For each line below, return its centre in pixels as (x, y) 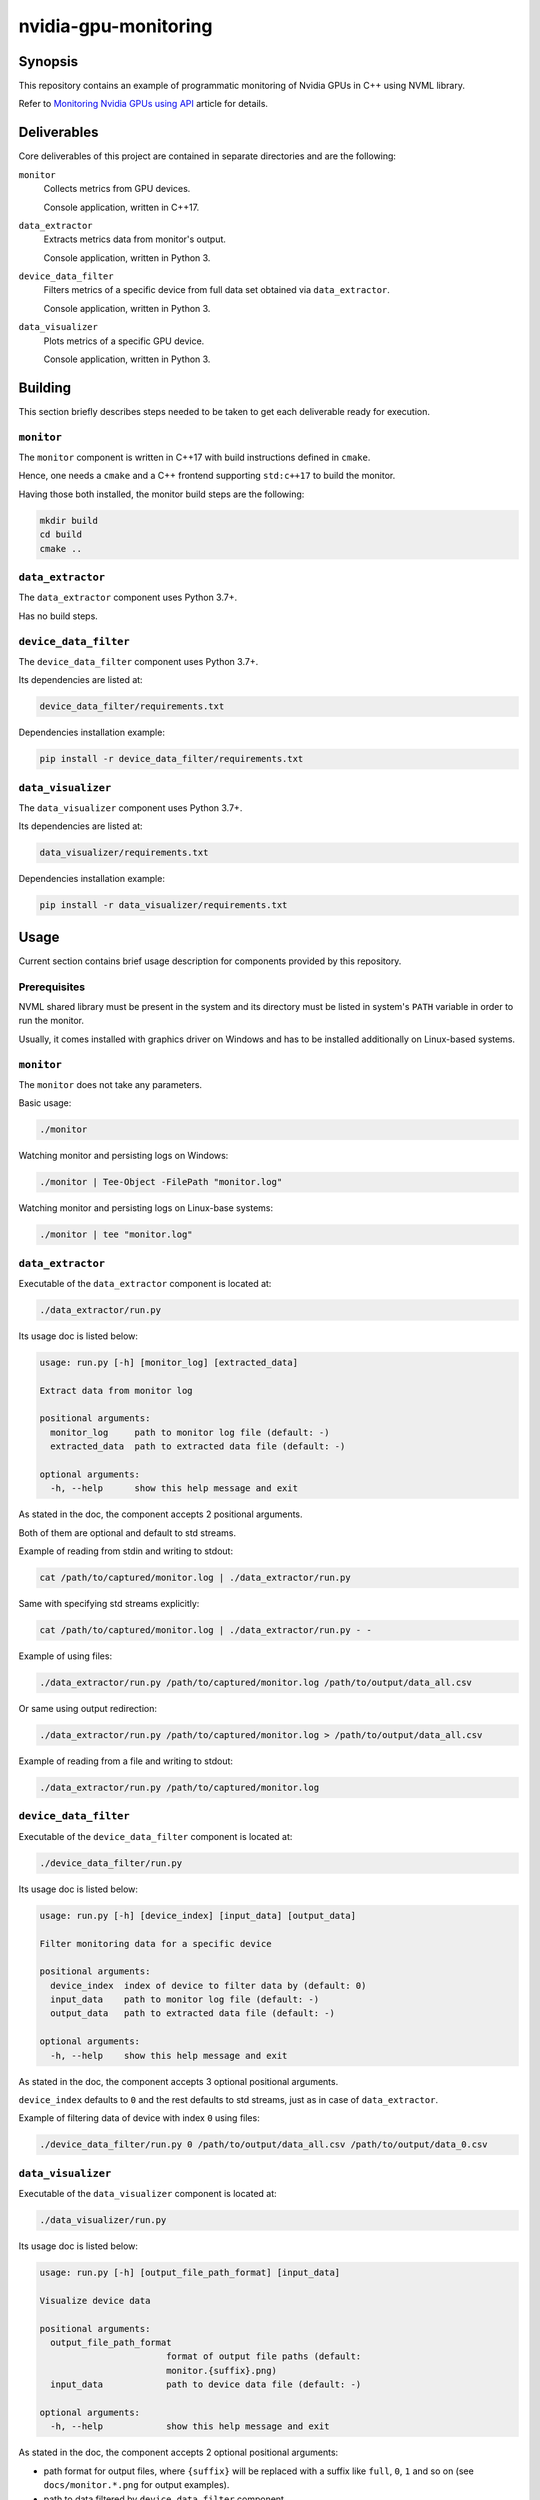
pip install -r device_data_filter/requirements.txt (171, 759)
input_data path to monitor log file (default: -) (185, 1999)
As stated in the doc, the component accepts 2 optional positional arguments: (178, 2452)
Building (45, 387)
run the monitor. (51, 1021)
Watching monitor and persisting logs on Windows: (123, 1156)
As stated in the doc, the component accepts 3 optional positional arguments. (178, 2081)
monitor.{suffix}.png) (221, 2370)
